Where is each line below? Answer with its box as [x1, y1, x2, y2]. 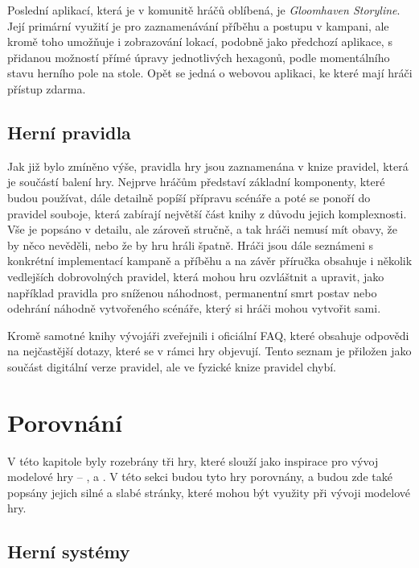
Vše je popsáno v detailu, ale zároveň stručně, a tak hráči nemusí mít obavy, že [7, 221, 397, 238]
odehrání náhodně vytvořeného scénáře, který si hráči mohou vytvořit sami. [7, 300, 381, 317]
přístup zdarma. [7, 80, 86, 97]
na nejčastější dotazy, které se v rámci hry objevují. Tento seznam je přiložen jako [7, 342, 412, 359]
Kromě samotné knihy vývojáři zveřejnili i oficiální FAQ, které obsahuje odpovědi [7, 326, 409, 343]
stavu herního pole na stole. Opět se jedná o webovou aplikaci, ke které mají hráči [7, 64, 413, 81]
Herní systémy [7, 539, 130, 564]
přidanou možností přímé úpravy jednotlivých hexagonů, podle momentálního [7, 48, 390, 65]
